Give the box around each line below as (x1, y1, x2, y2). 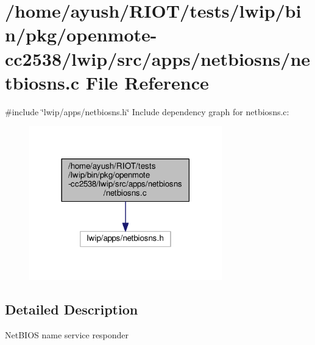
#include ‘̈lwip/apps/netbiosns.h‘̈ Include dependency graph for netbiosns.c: (5, 105, 289, 118)
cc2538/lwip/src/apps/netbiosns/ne (5, 46, 311, 71)
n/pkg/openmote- (5, 22, 157, 47)
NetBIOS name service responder (5, 329, 129, 341)
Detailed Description (5, 300, 138, 319)
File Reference (85, 69, 209, 94)
